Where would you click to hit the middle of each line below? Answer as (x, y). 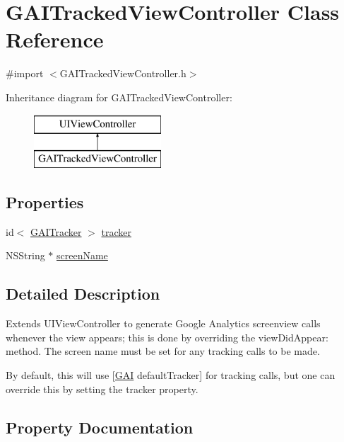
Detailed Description (83, 294)
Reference (55, 39)
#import (25, 73)
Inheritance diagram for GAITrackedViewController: (119, 97)
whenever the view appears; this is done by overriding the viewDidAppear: (167, 337)
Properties (45, 202)
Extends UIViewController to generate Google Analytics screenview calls (163, 323)
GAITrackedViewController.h (123, 73)
